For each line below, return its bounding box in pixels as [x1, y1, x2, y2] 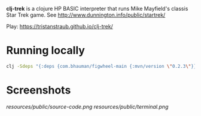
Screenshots [6, 83, 71, 97]
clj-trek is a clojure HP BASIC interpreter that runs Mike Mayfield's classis [6, 5, 188, 12]
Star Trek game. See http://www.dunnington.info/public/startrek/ [6, 11, 166, 18]
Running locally [6, 44, 86, 57]
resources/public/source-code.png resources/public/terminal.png [6, 103, 169, 110]
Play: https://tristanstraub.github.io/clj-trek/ [6, 23, 114, 30]
